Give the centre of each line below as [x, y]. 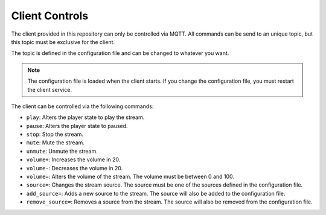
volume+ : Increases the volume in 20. [73, 159]
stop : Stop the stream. [55, 134]
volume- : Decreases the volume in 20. [75, 168]
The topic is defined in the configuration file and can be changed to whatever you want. [120, 53]
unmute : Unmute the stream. [62, 151]
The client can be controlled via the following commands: [82, 106]
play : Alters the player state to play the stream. [85, 117]
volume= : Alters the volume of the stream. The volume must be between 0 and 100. [130, 177]
